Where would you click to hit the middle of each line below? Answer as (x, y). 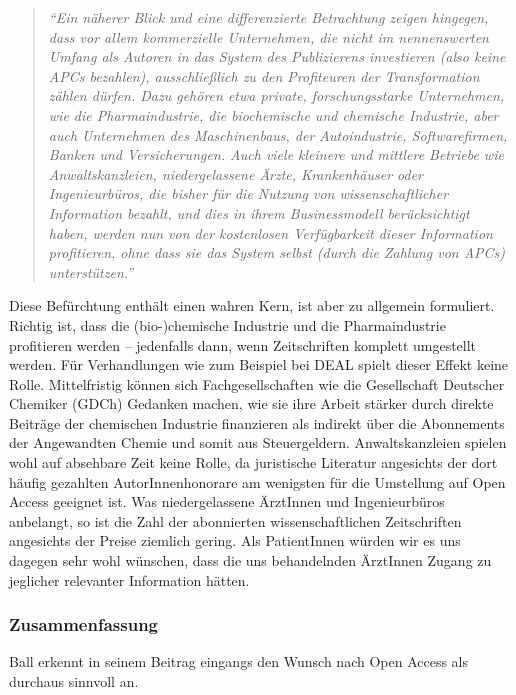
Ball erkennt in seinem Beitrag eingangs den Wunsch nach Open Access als (238, 661)
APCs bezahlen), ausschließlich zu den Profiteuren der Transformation (264, 75)
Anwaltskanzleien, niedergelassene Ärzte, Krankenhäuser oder (235, 173)
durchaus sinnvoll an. (74, 681)
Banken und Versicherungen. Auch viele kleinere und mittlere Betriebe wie (276, 154)
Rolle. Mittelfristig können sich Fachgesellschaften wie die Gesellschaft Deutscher (257, 383)
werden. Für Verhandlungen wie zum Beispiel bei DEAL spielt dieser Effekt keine (259, 364)
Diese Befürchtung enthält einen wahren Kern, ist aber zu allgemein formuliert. (252, 305)
